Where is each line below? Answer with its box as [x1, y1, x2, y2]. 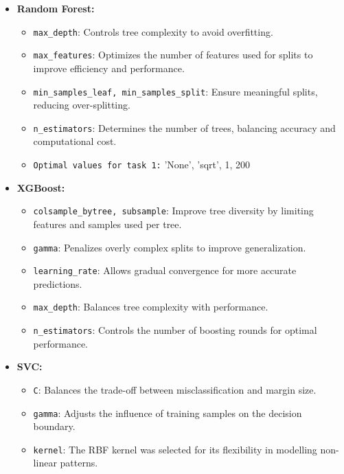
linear [33, 455, 57, 470]
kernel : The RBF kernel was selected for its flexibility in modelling [33, 442, 317, 456]
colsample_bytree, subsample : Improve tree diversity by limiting [33, 203, 314, 218]
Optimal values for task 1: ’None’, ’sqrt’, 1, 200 [33, 157, 250, 171]
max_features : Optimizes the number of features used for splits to [33, 47, 313, 62]
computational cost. [33, 134, 117, 148]
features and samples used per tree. [33, 216, 182, 231]
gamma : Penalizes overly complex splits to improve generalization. [33, 240, 306, 254]
